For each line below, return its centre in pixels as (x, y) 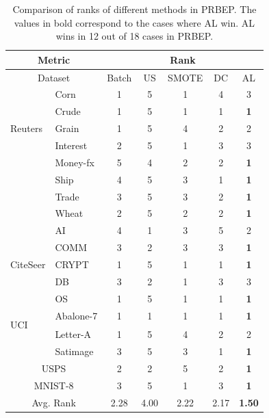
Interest (71, 145)
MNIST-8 (54, 385)
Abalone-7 (76, 316)
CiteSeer (28, 264)
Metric (54, 59)
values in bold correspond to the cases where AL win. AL (134, 22)
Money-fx (75, 162)
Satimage (74, 351)
